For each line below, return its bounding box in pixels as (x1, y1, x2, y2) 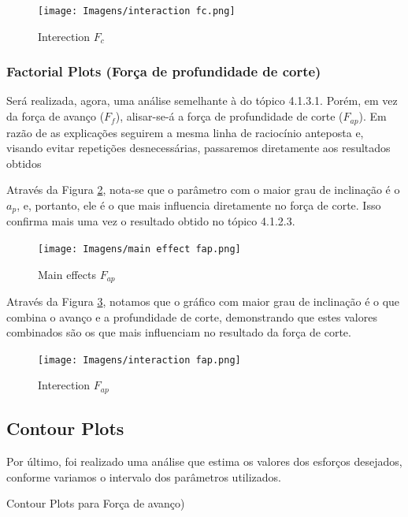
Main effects (38, 266, 96, 282)
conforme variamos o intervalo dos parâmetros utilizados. (6, 468, 281, 485)
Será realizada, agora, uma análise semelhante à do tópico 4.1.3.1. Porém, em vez (6, 92, 398, 109)
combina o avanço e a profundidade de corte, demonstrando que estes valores (6, 308, 377, 325)
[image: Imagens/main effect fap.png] (38, 243, 241, 255)
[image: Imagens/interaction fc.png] (38, 6, 236, 17)
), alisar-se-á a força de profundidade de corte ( (115, 108, 343, 125)
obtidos (6, 154, 42, 171)
